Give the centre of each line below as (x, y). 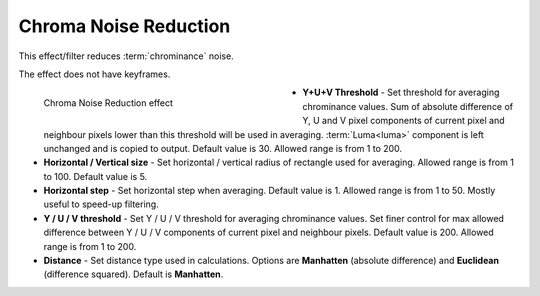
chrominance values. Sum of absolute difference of (408, 106)
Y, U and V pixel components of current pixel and (403, 121)
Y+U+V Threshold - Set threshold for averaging (401, 92)
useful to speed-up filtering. (101, 204)
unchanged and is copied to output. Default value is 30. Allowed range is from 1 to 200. (223, 148)
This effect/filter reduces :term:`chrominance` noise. (126, 56)
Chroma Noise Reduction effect (108, 103)
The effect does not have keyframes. (94, 74)
